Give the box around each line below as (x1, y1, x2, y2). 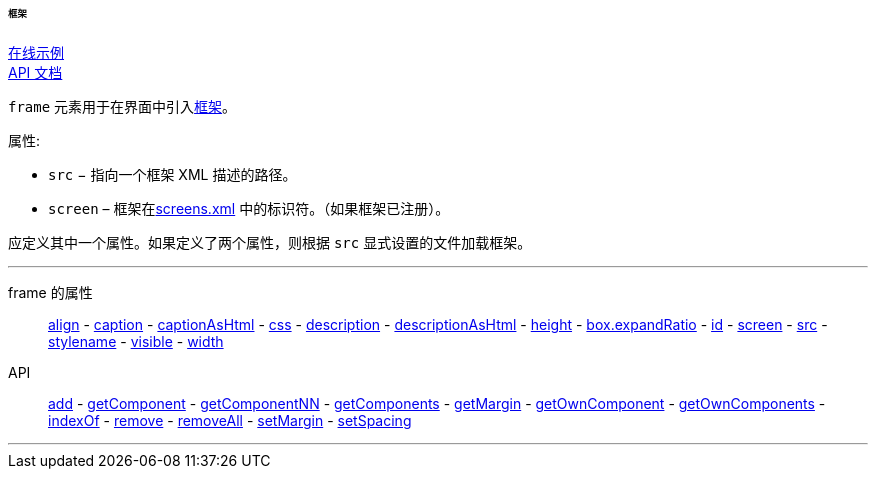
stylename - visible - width (48, 332, 224, 350)
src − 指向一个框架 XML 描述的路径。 (48, 165, 297, 183)
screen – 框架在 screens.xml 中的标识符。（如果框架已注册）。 (48, 199, 450, 217)
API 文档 (8, 63, 63, 81)
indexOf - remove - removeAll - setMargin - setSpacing (48, 411, 412, 429)
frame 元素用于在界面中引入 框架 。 (8, 97, 237, 115)
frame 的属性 (8, 283, 93, 301)
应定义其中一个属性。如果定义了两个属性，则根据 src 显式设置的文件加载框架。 (8, 233, 532, 251)
